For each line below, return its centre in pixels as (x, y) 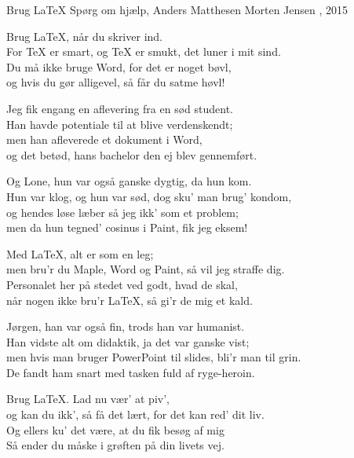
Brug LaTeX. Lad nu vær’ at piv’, (88, 399)
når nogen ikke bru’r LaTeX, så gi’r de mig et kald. (130, 300)
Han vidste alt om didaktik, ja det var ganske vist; (128, 341)
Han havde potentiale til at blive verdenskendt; (120, 124)
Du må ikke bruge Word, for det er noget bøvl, (119, 66)
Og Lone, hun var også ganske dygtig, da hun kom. (129, 181)
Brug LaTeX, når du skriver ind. (84, 36)
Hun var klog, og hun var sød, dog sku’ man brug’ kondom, (149, 196)
